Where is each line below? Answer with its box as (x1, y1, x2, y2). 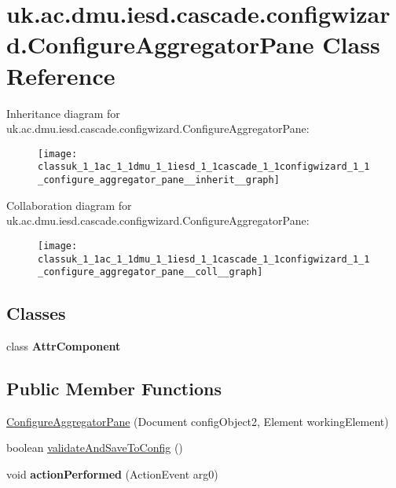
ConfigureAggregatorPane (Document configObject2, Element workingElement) (6, 413, 389, 429)
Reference (6, 59, 115, 91)
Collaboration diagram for (6, 196, 132, 213)
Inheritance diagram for (6, 105, 120, 121)
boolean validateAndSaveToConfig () (6, 439, 183, 456)
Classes (6, 301, 66, 325)
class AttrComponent (6, 338, 121, 354)
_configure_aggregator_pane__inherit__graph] (38, 174, 280, 185)
